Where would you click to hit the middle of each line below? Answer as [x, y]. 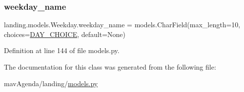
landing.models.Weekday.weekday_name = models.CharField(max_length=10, [122, 25]
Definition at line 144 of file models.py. [62, 50]
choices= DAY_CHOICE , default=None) [65, 34]
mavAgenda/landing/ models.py [51, 83]
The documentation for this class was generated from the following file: [110, 67]
